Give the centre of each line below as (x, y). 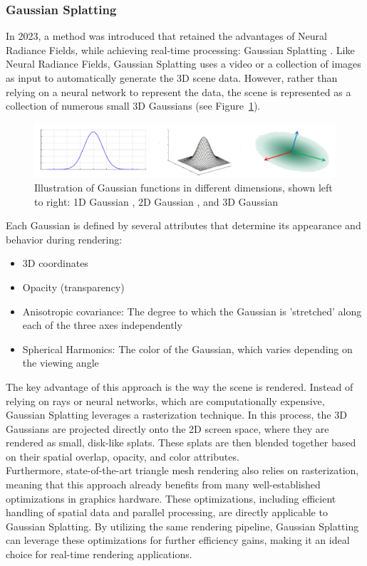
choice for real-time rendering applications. (99, 554)
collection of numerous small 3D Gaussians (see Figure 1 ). (133, 106)
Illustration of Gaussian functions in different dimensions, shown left (183, 187)
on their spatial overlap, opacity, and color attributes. (123, 456)
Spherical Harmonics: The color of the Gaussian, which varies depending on (187, 348)
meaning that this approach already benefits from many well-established (163, 484)
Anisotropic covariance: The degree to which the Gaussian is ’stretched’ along (192, 311)
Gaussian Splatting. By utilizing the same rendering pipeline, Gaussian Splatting (182, 526)
